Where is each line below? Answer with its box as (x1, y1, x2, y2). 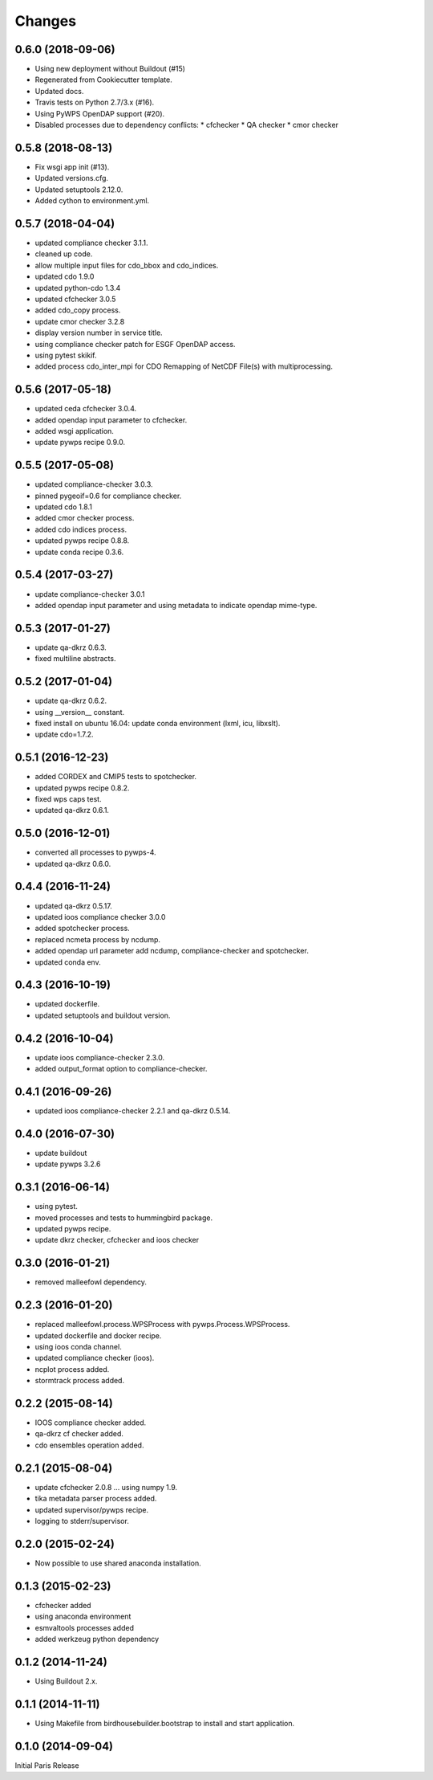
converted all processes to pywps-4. (34, 847, 156, 857)
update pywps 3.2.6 (34, 1159, 101, 1169)
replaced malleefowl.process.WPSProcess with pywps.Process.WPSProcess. (34, 1320, 290, 1329)
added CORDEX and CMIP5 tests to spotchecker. (34, 772, 196, 782)
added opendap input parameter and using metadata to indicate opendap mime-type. (34, 600, 318, 610)
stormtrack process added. (34, 1376, 124, 1386)
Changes (14, 12, 76, 30)
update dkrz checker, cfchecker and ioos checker (34, 1235, 200, 1245)
